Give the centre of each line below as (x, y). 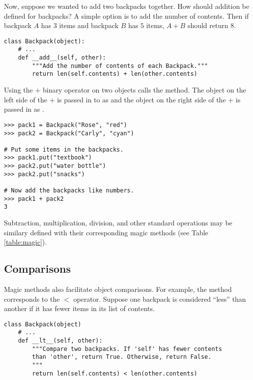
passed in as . (24, 109)
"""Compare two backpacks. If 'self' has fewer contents (127, 349)
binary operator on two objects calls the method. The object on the (144, 90)
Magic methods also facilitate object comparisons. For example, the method (118, 289)
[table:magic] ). (26, 242)
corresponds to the (32, 299)
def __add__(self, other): (62, 58)
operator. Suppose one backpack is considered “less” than (160, 299)
